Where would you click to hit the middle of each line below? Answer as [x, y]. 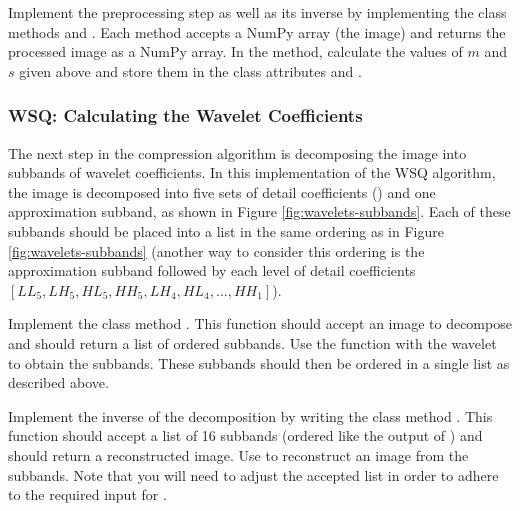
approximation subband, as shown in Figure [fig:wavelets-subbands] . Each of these [259, 211]
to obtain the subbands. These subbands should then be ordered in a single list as [259, 362]
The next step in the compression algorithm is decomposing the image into [237, 152]
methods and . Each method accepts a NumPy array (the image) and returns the [257, 31]
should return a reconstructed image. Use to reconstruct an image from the [238, 454]
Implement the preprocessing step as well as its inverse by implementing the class [257, 12]
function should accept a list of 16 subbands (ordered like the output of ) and [245, 435]
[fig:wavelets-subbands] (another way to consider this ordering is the [216, 250]
